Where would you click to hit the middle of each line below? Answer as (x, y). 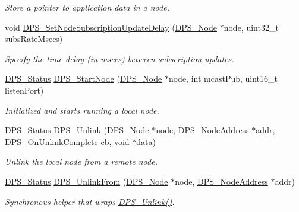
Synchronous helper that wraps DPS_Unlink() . (90, 201)
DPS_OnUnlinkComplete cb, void (67, 141)
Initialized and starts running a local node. (82, 110)
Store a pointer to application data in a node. (87, 7)
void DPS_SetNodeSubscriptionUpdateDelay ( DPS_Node (111, 27)
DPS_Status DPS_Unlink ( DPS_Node (77, 130)
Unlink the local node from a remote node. (81, 161)
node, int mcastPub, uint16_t (223, 78)
